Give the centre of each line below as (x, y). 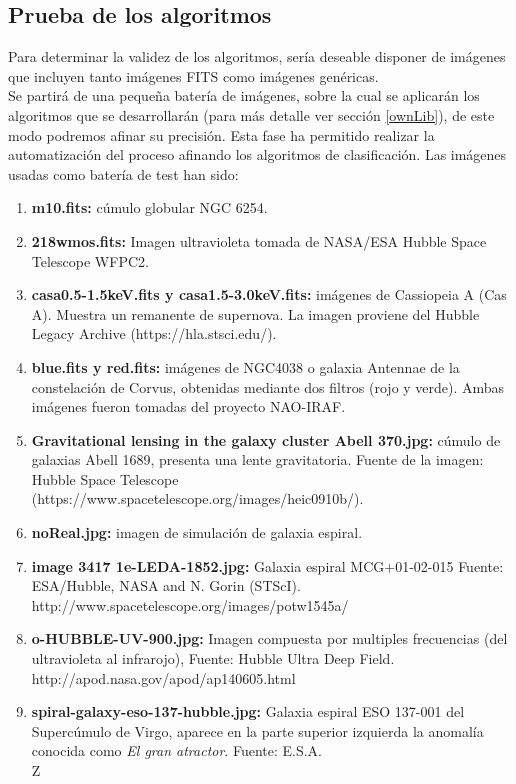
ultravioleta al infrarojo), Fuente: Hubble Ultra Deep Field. (213, 658)
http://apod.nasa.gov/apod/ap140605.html (163, 677)
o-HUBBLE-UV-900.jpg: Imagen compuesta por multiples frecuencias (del (269, 638)
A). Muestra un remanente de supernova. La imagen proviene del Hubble (255, 313)
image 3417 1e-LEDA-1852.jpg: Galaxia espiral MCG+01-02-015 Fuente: (267, 565)
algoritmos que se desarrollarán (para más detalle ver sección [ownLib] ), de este (251, 114)
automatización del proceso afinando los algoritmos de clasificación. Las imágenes (257, 154)
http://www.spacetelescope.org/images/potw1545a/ (190, 604)
